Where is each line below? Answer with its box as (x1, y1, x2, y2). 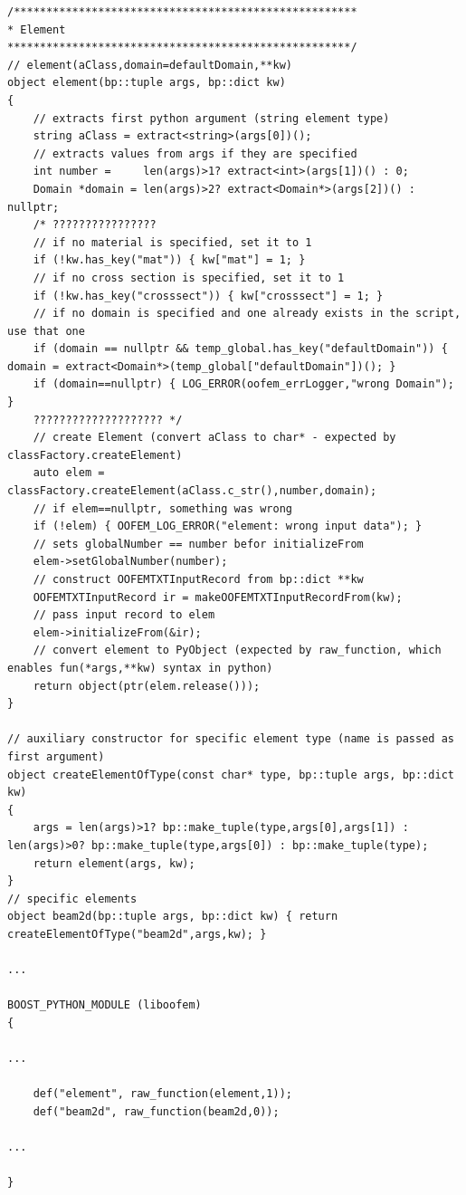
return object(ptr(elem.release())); (33, 679, 261, 693)
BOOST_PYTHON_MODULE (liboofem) (7, 999, 202, 1012)
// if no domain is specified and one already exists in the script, (33, 307, 461, 320)
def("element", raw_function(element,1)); (33, 1087, 292, 1101)
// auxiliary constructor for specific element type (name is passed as (7, 732, 454, 746)
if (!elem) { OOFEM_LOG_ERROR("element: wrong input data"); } (33, 520, 423, 533)
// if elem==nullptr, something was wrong (33, 502, 292, 515)
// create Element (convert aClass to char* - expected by (33, 431, 396, 445)
